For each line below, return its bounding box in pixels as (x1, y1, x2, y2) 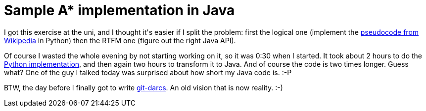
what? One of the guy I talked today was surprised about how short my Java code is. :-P (4, 68, 292, 77)
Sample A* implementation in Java (4, 2, 235, 19)
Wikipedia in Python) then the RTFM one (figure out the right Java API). (4, 36, 236, 45)
